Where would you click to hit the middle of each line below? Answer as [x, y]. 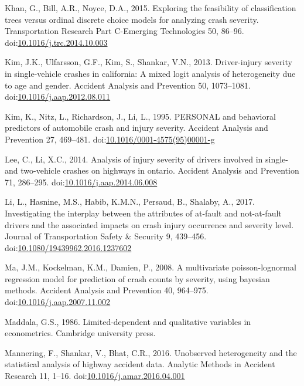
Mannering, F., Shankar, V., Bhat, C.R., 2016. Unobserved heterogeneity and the [151, 352]
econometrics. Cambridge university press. [80, 333]
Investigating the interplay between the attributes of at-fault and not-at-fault [143, 213]
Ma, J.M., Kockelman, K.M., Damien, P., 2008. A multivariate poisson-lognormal [151, 267]
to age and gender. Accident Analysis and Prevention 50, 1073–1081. [128, 85]
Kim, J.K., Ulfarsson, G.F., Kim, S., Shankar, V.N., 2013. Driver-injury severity [148, 62]
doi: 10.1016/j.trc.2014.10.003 [56, 42]
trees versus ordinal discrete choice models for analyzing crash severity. [132, 19]
